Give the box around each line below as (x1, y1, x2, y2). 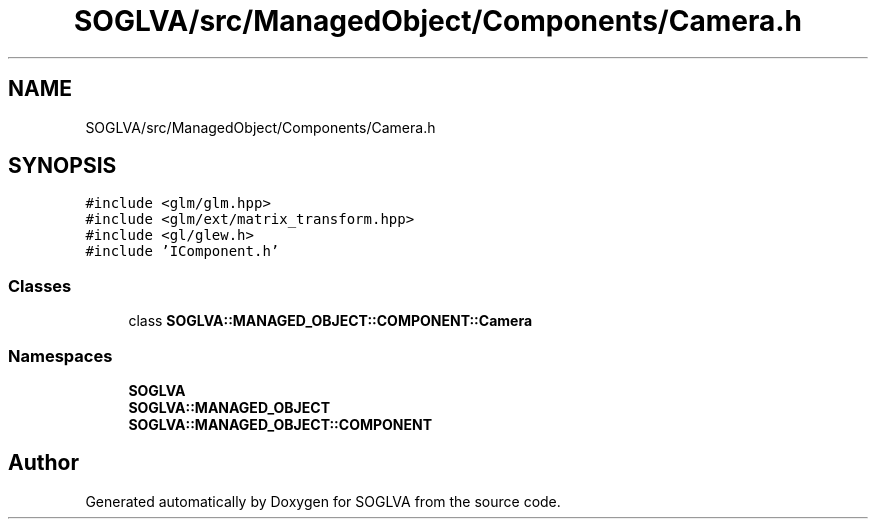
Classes (8, 275, 72, 296)
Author (8, 450, 79, 476)
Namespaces (8, 345, 113, 366)
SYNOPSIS (8, 153, 117, 179)
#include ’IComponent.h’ (85, 243, 280, 260)
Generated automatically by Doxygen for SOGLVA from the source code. (85, 492, 561, 510)
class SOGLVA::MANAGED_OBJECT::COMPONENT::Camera (128, 312, 533, 330)
